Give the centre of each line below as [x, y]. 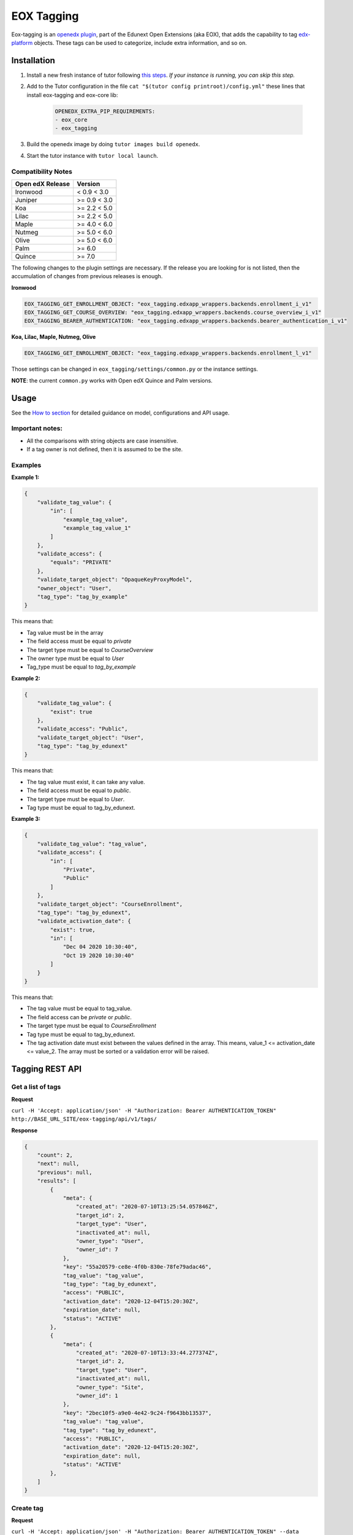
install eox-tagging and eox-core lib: [72, 95]
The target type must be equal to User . [76, 799]
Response [25, 1130]
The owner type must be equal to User [75, 658]
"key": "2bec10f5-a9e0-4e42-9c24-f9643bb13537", [137, 1413]
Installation [33, 60]
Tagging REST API [47, 1069]
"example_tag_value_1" [97, 528]
